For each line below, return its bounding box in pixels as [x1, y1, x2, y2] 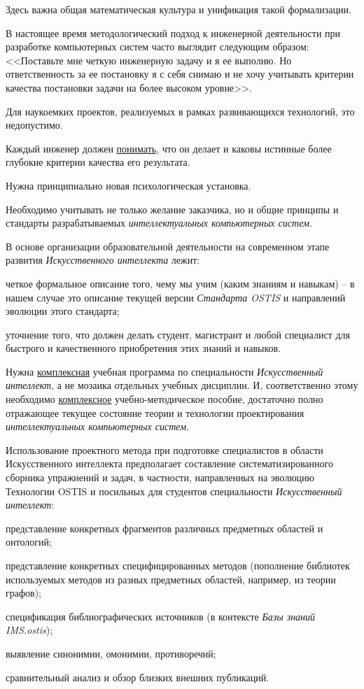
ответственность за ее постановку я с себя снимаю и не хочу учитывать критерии [6, 66, 354, 81]
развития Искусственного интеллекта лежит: [6, 253, 200, 267]
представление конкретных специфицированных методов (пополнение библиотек [6, 558, 350, 572]
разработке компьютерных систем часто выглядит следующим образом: [6, 39, 309, 54]
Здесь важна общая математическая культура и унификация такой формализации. [6, 2, 351, 16]
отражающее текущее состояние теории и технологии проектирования [6, 405, 304, 420]
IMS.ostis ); [6, 623, 53, 637]
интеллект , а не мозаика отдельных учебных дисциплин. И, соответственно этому [6, 378, 358, 392]
